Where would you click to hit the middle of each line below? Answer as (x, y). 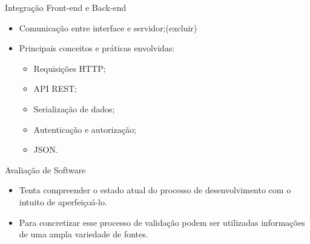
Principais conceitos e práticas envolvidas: (97, 48)
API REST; (55, 88)
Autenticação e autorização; (85, 129)
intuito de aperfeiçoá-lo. (63, 201)
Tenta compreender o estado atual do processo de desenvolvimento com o (155, 190)
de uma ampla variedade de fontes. (84, 234)
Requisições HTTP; (70, 68)
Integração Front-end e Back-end (66, 7)
